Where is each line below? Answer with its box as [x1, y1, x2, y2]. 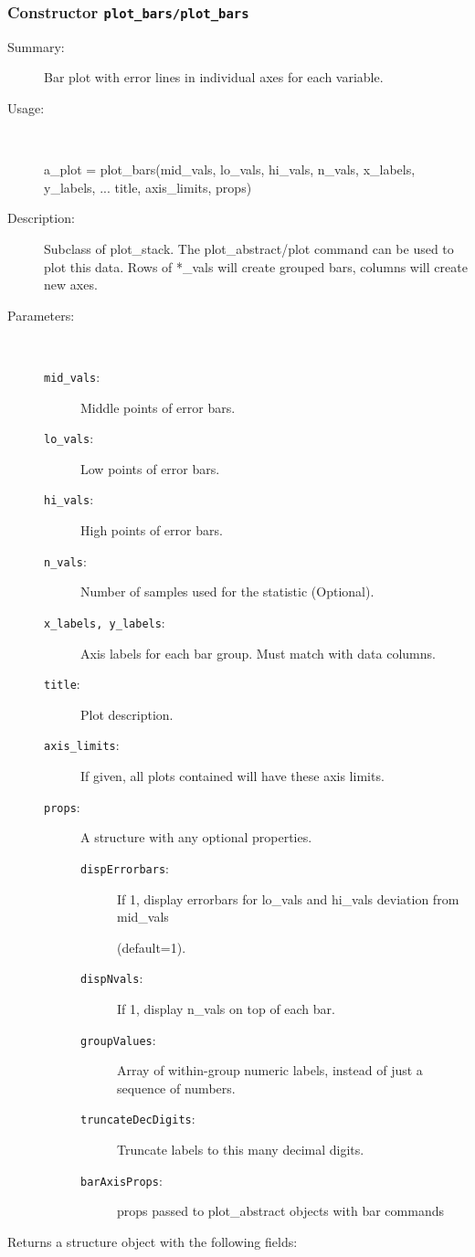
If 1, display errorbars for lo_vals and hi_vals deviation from [117, 889, 459, 908]
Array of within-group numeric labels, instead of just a [117, 1061, 423, 1080]
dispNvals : [80, 968, 143, 988]
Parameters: [7, 305, 75, 324]
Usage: [7, 98, 45, 117]
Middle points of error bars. [80, 397, 236, 417]
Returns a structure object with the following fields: [7, 1231, 298, 1251]
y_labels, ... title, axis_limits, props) [44, 177, 252, 196]
